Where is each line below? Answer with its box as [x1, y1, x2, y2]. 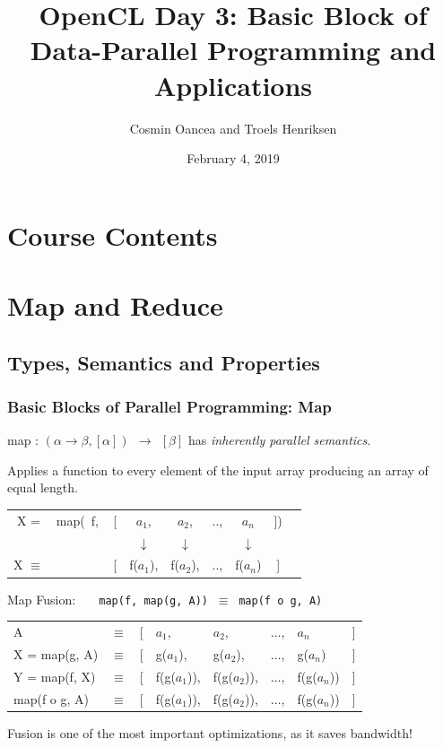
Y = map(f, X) [13, 666, 96, 685]
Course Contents [7, 216, 218, 253]
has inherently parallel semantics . [188, 431, 371, 449]
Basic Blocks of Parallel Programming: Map [7, 395, 332, 417]
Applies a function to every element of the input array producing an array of [7, 460, 429, 479]
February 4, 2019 [187, 149, 280, 168]
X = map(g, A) [13, 644, 99, 663]
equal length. [7, 478, 78, 497]
